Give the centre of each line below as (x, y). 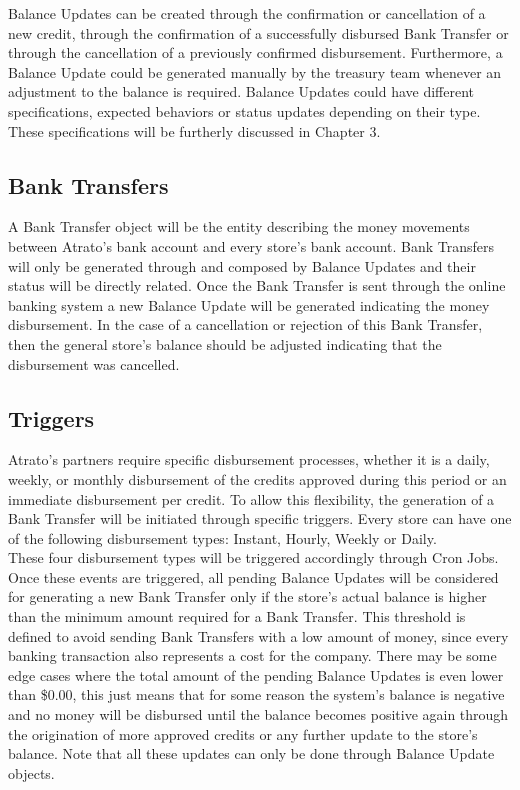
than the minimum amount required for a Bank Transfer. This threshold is (237, 616)
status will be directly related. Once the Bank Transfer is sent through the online (257, 285)
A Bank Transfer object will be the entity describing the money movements (239, 226)
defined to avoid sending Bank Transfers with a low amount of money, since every (258, 635)
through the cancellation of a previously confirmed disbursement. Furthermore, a (255, 52)
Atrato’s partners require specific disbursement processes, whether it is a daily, (249, 459)
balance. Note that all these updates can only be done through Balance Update (251, 753)
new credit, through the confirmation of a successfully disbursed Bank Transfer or (258, 32)
